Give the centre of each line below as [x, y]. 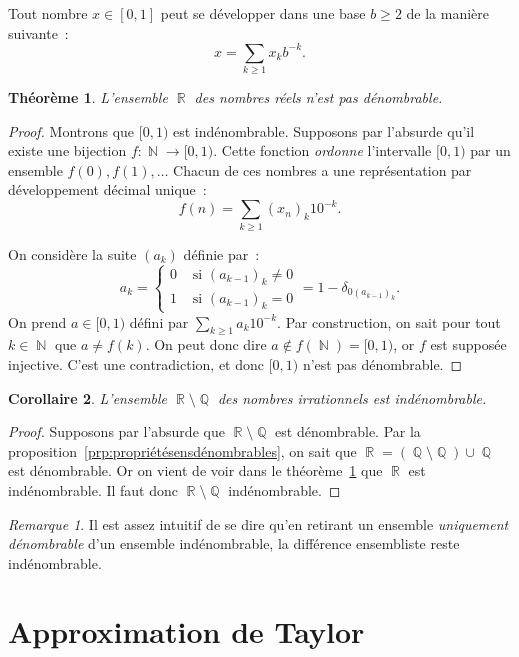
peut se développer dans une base [263, 13]
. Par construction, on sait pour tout [389, 321]
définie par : [221, 253]
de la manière [448, 13]
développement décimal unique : [107, 189]
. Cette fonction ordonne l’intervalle [322, 150]
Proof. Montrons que [71, 130]
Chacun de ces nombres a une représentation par [322, 169]
